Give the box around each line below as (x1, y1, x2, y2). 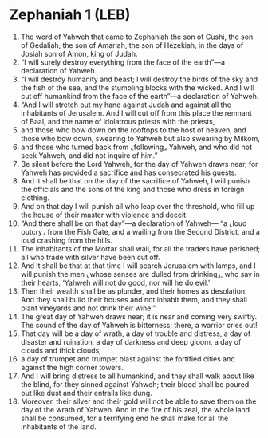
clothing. (20, 193, 50, 203)
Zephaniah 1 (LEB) (9, 6, 131, 24)
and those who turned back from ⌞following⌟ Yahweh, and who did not (20, 142, 253, 152)
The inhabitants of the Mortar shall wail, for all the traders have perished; (20, 243, 261, 253)
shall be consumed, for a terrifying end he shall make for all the (20, 413, 229, 423)
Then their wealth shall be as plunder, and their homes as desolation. (20, 286, 247, 296)
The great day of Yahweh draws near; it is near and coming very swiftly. (20, 311, 258, 321)
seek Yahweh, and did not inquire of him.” (20, 150, 158, 160)
